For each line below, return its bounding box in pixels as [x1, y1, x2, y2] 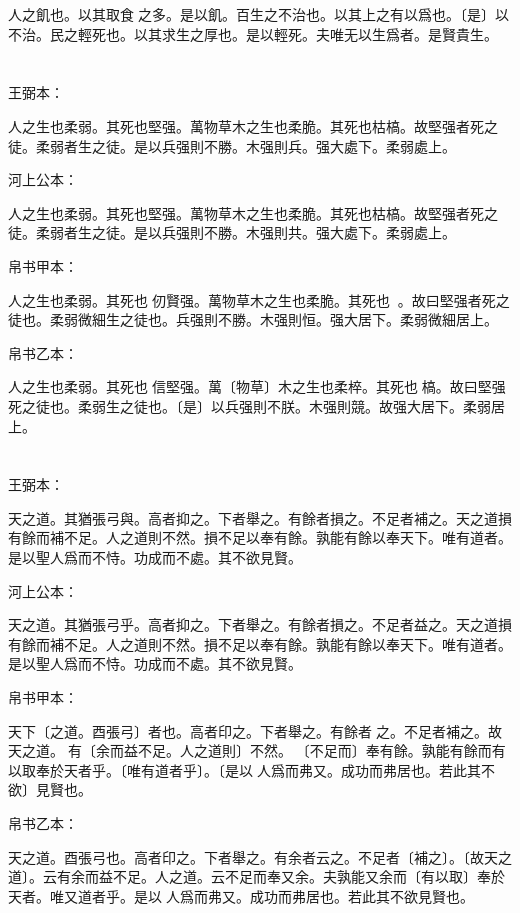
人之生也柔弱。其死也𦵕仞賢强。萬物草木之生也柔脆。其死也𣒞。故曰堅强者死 [8, 289, 496, 310]
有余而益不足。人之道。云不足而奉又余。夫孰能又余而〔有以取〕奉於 [56, 866, 505, 887]
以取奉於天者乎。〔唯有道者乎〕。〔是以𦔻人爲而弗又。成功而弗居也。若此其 [8, 759, 481, 780]
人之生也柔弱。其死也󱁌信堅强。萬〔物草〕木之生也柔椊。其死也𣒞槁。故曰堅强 [8, 376, 506, 397]
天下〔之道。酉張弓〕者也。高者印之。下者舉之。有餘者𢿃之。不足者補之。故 [8, 720, 502, 741]
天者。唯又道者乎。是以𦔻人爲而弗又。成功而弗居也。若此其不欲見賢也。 [8, 885, 474, 906]
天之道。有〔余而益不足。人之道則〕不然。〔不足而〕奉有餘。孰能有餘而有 [8, 740, 506, 761]
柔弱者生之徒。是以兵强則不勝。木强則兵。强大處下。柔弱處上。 [35, 135, 456, 156]
